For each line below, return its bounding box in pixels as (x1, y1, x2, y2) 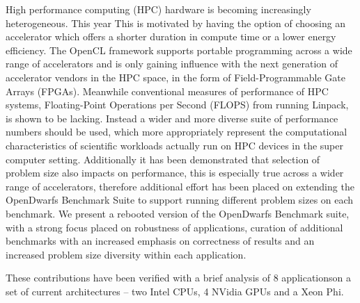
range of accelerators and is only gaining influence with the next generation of (6, 56, 338, 71)
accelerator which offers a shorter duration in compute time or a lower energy (6, 29, 336, 44)
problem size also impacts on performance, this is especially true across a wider (6, 165, 344, 180)
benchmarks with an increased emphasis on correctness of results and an (6, 234, 315, 248)
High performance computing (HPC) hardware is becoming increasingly (6, 2, 311, 16)
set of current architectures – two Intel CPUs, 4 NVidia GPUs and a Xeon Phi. (6, 284, 344, 298)
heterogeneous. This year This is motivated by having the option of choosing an (6, 15, 346, 30)
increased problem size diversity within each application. (6, 247, 246, 261)
